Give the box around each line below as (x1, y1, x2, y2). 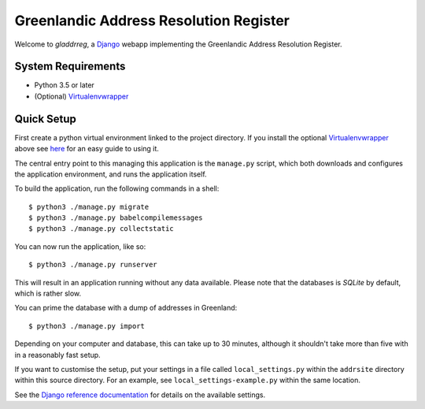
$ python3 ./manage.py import (28, 322, 146, 330)
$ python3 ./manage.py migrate (28, 202, 150, 211)
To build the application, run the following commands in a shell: (14, 184, 220, 193)
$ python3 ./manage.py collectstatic (28, 225, 175, 233)
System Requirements (14, 60, 126, 73)
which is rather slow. (14, 288, 82, 299)
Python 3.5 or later (34, 80, 94, 90)
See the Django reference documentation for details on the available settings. (14, 390, 266, 400)
